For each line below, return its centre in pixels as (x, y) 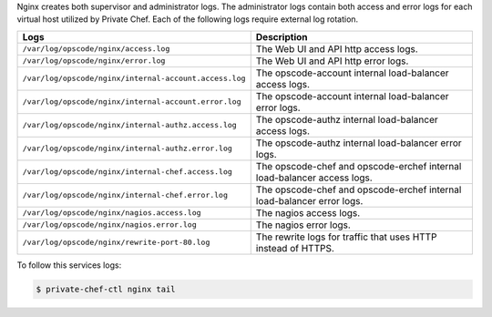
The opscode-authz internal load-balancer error (359, 143)
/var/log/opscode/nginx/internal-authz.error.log (127, 149)
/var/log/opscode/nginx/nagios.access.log (112, 213)
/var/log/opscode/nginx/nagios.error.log (109, 225)
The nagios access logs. (308, 212)
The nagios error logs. (303, 225)
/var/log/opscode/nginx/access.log (96, 49)
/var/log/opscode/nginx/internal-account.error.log (132, 102)
